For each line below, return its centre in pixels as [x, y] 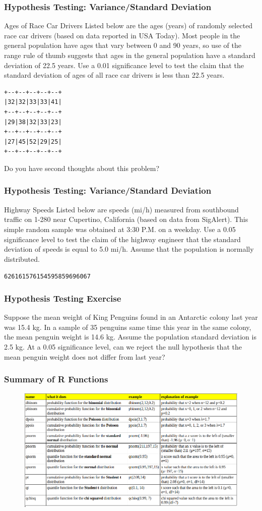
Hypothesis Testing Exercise [63, 298]
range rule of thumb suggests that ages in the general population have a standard [130, 55]
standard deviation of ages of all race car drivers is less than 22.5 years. [114, 75]
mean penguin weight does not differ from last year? [85, 356]
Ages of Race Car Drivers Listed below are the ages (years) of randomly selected [128, 25]
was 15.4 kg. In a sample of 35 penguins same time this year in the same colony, [128, 327]
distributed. [22, 259]
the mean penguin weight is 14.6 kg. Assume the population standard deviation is [130, 337]
